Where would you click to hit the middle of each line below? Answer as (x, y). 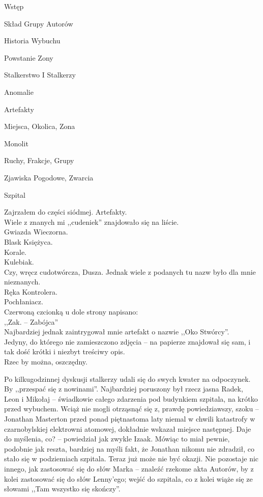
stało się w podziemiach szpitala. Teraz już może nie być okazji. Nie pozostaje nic (131, 459)
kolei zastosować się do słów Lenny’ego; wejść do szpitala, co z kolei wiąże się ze (128, 478)
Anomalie (19, 91)
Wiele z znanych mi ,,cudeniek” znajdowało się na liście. (92, 221)
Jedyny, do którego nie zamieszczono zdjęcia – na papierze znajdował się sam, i (127, 341)
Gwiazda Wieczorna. (36, 232)
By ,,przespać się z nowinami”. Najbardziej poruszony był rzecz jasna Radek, (124, 389)
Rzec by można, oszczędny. (46, 362)
